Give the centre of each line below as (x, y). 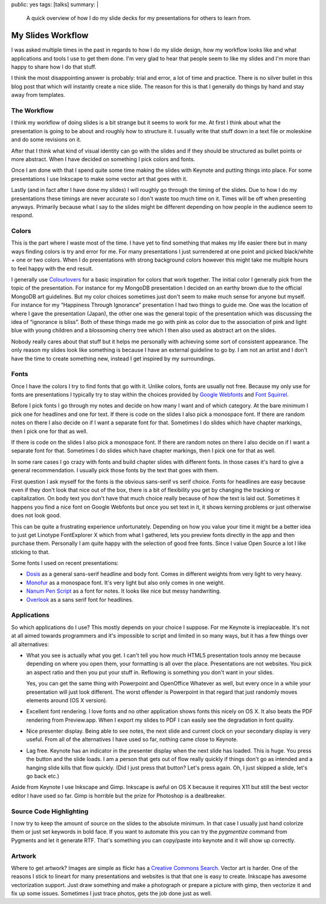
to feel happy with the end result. (52, 268)
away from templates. (38, 95)
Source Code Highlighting (50, 811)
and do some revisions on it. (46, 140)
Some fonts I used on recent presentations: (65, 563)
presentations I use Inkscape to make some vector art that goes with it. (99, 179)
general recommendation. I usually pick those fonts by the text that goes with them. (115, 470)
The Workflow (32, 111)
